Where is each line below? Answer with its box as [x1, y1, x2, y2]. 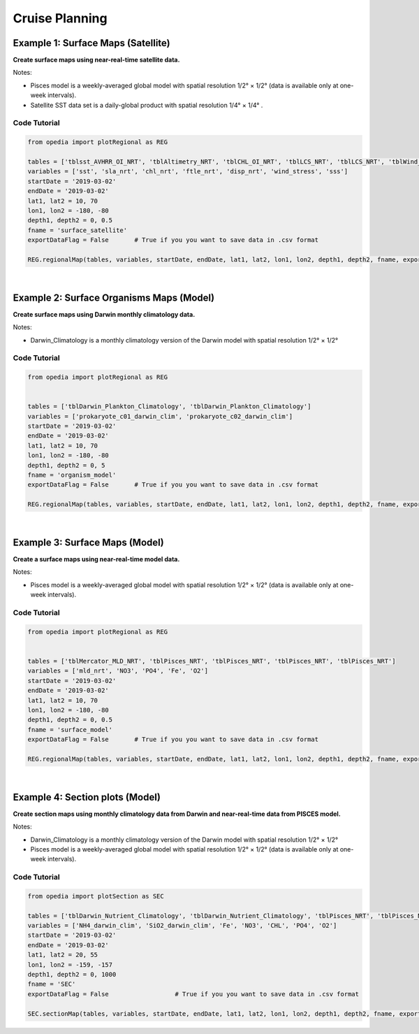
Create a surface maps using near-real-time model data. [13, 555, 180, 563]
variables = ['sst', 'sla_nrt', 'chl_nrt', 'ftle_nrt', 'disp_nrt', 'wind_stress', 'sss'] [27, 168, 348, 175]
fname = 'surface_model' [27, 726, 113, 733]
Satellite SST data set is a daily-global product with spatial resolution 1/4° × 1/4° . [30, 101, 263, 109]
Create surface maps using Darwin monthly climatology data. [13, 310, 196, 318]
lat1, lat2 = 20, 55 [27, 951, 98, 959]
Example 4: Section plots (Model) [13, 791, 161, 803]
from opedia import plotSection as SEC [27, 892, 164, 900]
